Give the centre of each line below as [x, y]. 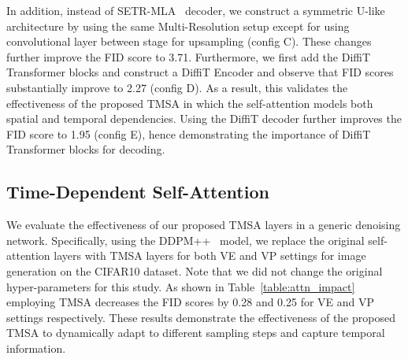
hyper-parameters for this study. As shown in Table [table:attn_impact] [181, 286]
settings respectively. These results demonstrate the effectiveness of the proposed [201, 317]
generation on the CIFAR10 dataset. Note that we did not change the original [195, 270]
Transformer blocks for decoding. [86, 149]
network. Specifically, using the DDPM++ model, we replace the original [185, 240]
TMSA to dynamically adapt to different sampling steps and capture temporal [196, 333]
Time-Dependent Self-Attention [138, 192]
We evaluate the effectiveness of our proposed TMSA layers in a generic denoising [204, 225]
